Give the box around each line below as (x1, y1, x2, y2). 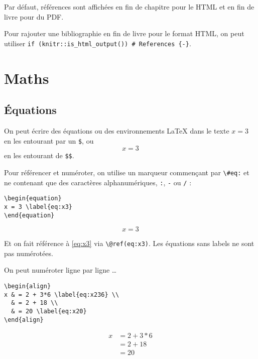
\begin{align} (4, 283, 51, 290)
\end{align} (4, 316, 44, 323)
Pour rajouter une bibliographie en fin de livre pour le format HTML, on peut (4, 28, 244, 39)
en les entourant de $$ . (4, 150, 74, 161)
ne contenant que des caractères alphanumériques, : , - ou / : (4, 177, 192, 187)
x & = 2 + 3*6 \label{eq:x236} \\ (4, 291, 119, 298)
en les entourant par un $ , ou (4, 135, 94, 146)
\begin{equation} (4, 195, 62, 202)
